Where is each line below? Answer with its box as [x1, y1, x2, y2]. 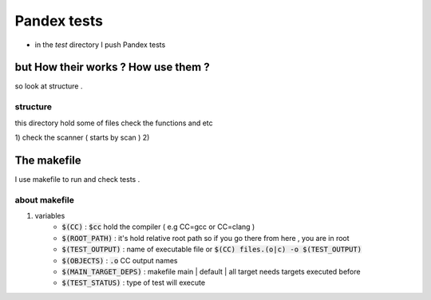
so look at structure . [14, 81, 83, 91]
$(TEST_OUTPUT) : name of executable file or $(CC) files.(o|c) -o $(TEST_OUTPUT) [61, 244, 362, 255]
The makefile [14, 153, 81, 167]
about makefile [14, 194, 75, 205]
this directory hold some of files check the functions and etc [14, 118, 213, 128]
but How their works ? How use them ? [14, 61, 211, 74]
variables [34, 211, 65, 221]
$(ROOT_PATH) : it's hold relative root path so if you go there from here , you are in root [61, 233, 350, 243]
